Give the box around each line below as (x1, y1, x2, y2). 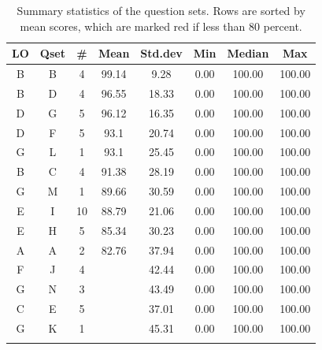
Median (227, 45, 269, 61)
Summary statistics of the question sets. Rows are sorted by (17, 2, 305, 18)
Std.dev (140, 45, 183, 61)
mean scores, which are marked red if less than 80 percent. (20, 17, 302, 34)
